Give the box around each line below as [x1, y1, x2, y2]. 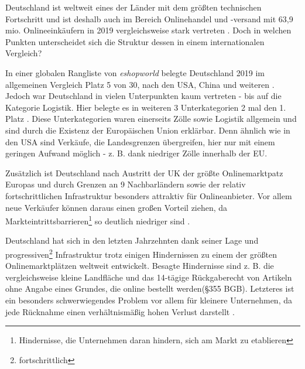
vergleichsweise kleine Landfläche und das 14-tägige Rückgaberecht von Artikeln [5, 271, 292, 283]
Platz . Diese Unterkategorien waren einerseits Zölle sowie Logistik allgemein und [5, 112, 297, 125]
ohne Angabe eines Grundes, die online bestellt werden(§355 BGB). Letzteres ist [5, 282, 294, 295]
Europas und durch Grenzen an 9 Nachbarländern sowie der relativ [5, 178, 246, 190]
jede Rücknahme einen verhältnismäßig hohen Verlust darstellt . [5, 305, 235, 317]
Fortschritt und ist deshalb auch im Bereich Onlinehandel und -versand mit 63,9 [5, 12, 293, 25]
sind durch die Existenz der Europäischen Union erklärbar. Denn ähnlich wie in [5, 124, 290, 136]
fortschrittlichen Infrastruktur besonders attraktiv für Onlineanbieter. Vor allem [5, 189, 292, 201]
